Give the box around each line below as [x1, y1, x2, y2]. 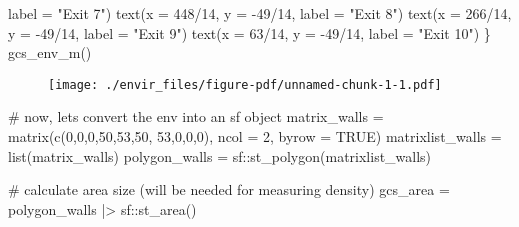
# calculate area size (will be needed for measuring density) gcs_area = [8, 179, 450, 200]
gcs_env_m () [8, 42, 92, 63]
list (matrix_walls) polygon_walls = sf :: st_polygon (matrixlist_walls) [8, 145, 432, 166]
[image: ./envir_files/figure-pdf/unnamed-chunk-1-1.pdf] [48, 77, 442, 92]
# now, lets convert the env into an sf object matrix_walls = [8, 106, 384, 127]
